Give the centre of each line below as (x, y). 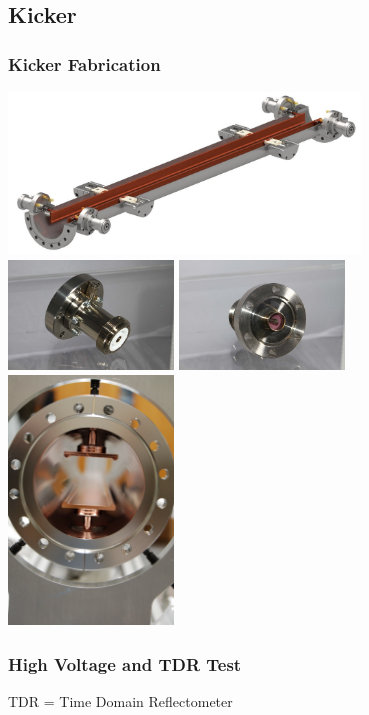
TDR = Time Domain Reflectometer (120, 701)
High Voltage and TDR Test (125, 663)
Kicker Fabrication (84, 63)
